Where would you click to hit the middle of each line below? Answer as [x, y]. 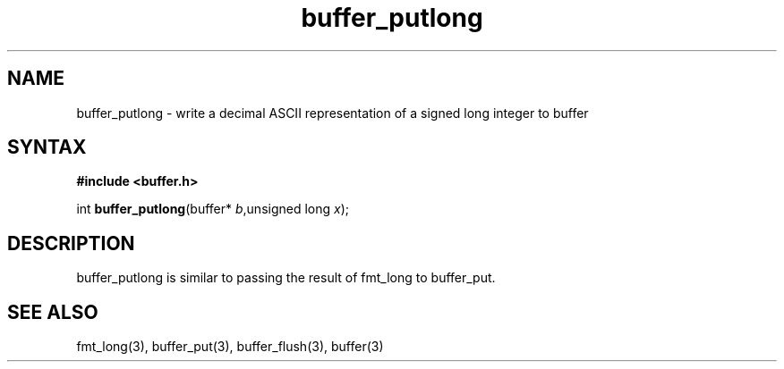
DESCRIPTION [71, 243]
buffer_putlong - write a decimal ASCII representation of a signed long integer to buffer [332, 113]
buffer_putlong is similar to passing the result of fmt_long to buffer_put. [286, 278]
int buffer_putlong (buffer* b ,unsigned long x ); [213, 209]
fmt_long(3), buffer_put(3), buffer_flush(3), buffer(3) [230, 347]
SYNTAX [47, 147]
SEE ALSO [53, 312]
